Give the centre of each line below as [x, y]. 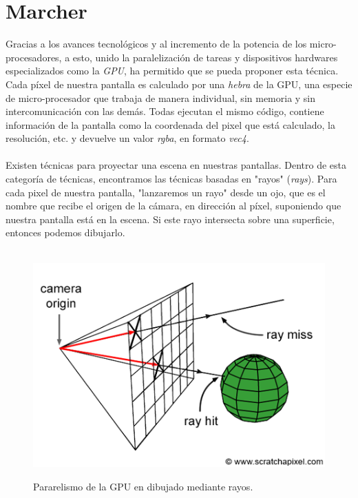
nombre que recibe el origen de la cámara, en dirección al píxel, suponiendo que [173, 206]
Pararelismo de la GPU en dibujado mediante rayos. [143, 487]
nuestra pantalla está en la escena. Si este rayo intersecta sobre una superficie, [170, 219]
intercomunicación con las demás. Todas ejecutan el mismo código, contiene [165, 111]
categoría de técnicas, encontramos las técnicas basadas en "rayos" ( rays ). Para [171, 179]
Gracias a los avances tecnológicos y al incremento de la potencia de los [156, 44]
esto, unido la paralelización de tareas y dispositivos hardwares [205, 57]
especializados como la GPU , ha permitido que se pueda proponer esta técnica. [172, 71]
